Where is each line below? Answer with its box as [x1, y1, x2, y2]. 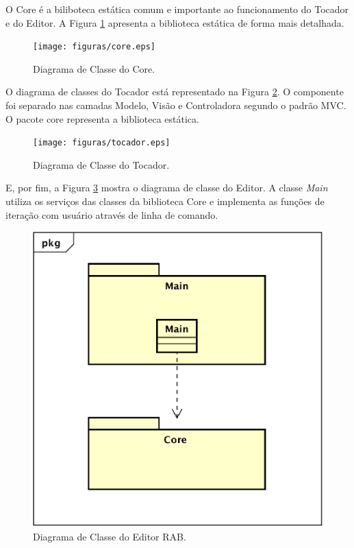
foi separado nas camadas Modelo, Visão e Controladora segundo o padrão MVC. [5, 98, 346, 112]
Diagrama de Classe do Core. [33, 61, 155, 75]
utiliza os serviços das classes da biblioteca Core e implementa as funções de [5, 194, 325, 209]
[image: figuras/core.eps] [33, 42, 155, 52]
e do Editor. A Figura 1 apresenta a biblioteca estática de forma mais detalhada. [5, 15, 344, 29]
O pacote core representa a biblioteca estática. [5, 111, 199, 126]
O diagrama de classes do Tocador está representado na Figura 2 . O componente [5, 84, 344, 99]
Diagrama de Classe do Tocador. [33, 157, 170, 171]
